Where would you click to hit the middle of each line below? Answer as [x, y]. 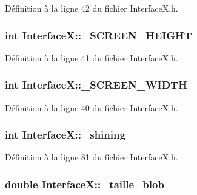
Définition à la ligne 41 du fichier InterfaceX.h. [92, 57]
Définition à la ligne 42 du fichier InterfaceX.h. [92, 8]
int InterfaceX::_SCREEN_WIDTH [96, 85]
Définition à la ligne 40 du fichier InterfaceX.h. [92, 107]
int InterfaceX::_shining [65, 135]
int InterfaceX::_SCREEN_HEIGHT [98, 35]
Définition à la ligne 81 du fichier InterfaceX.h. [92, 157]
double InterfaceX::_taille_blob [85, 184]
